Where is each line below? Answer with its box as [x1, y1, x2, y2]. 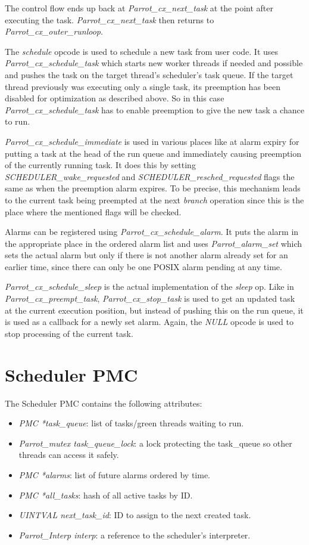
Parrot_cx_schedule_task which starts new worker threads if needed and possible [5, 57, 303, 69]
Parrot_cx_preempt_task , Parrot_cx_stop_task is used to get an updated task [5, 292, 295, 305]
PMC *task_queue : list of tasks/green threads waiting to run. [18, 417, 244, 429]
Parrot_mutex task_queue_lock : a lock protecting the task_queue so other [18, 436, 292, 449]
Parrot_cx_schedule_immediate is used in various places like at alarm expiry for [5, 135, 299, 147]
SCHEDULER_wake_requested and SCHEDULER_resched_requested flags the [5, 170, 295, 182]
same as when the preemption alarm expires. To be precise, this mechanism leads [5, 182, 301, 194]
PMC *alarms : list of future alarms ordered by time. [18, 468, 210, 481]
